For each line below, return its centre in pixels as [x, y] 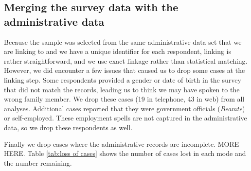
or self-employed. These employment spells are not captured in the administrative [125, 118]
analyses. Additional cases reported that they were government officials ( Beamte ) [125, 108]
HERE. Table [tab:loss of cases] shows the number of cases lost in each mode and [125, 153]
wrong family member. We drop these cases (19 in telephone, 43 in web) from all [124, 99]
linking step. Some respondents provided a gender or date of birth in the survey [123, 79]
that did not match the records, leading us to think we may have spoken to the [122, 89]
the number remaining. [38, 162]
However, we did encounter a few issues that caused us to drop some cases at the [125, 70]
